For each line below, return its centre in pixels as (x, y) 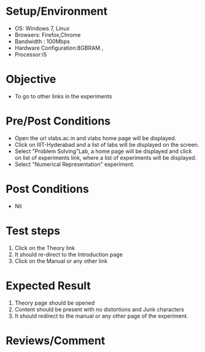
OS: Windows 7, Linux (42, 28)
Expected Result (48, 285)
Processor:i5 (31, 54)
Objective (31, 80)
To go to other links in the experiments (63, 96)
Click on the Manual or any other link (61, 261)
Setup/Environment (57, 11)
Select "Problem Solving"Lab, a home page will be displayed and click (103, 151)
